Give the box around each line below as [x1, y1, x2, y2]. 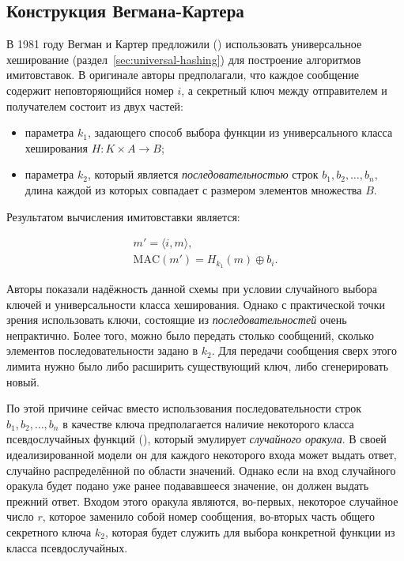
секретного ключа [6, 523, 92, 540]
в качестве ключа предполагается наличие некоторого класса [62, 415, 354, 431]
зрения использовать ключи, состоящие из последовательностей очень [6, 311, 347, 328]
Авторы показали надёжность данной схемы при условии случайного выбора [6, 280, 377, 297]
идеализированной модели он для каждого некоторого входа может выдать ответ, [6, 446, 397, 462]
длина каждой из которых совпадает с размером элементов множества [25, 181, 362, 198]
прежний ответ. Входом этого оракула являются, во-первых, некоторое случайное [6, 492, 398, 509]
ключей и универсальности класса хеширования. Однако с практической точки [6, 296, 385, 312]
